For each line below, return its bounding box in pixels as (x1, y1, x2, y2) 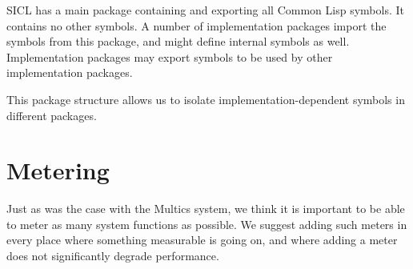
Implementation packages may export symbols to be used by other (6, 48, 333, 65)
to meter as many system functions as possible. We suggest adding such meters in (6, 215, 407, 232)
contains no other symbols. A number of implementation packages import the (6, 17, 387, 34)
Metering (6, 154, 110, 187)
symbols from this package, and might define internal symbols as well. (6, 33, 350, 50)
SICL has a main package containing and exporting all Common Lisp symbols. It (6, 2, 404, 18)
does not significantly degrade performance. (6, 247, 219, 264)
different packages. (6, 106, 97, 123)
